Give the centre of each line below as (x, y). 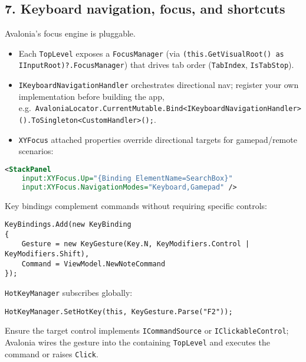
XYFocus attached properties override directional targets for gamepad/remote (158, 139)
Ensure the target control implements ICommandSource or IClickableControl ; (147, 330)
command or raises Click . (52, 353)
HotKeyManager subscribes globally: (69, 293)
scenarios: (36, 151)
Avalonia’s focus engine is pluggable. (70, 33)
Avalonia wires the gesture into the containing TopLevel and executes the (137, 342)
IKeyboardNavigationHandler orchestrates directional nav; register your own (159, 85)
